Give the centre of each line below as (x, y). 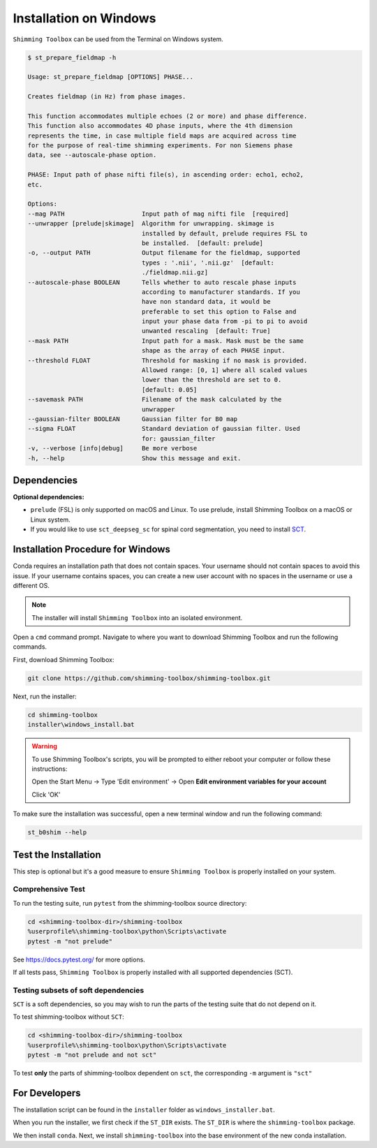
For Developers (47, 1093)
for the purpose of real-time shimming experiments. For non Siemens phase (160, 146)
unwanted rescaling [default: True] (206, 331)
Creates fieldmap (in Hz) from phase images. (107, 97)
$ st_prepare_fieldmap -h (72, 57)
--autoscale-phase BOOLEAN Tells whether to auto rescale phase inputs (162, 282)
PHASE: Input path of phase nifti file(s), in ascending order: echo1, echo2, (165, 175)
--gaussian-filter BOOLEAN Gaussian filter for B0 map (133, 419)
